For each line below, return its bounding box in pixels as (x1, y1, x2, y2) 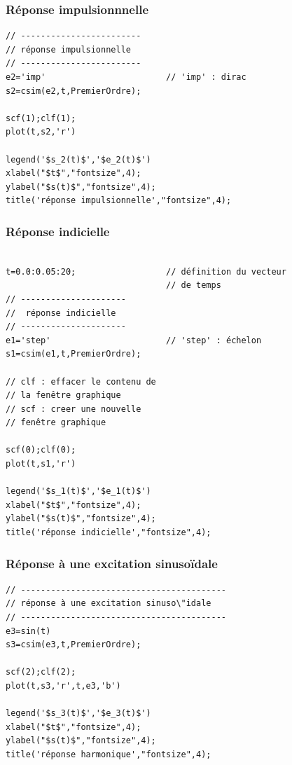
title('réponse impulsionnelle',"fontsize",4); (6, 195, 232, 206)
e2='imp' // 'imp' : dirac (6, 72, 246, 82)
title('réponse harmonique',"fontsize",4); (6, 749, 211, 759)
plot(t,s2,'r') (6, 127, 76, 137)
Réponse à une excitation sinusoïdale (6, 554, 218, 572)
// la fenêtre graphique (6, 390, 121, 401)
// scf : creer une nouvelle (6, 404, 141, 414)
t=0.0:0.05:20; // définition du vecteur (6, 266, 286, 277)
